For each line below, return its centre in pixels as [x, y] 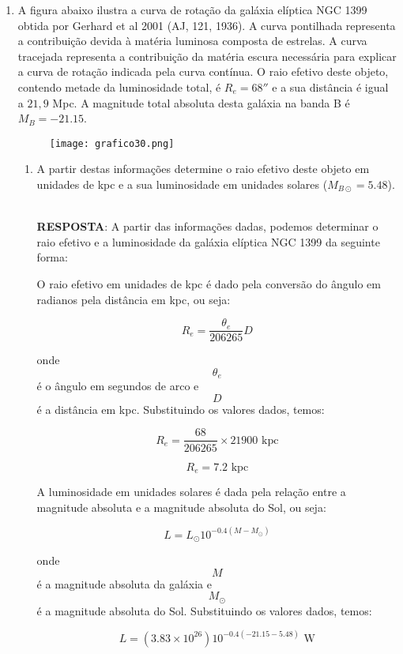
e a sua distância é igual [330, 86]
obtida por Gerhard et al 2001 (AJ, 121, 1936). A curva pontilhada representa [207, 25]
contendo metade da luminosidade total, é [119, 86]
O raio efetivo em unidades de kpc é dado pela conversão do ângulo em [209, 283]
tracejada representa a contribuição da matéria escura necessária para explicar [207, 56]
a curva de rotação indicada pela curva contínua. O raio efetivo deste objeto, [203, 71]
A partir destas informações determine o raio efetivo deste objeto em [203, 169]
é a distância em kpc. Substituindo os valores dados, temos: [181, 409]
